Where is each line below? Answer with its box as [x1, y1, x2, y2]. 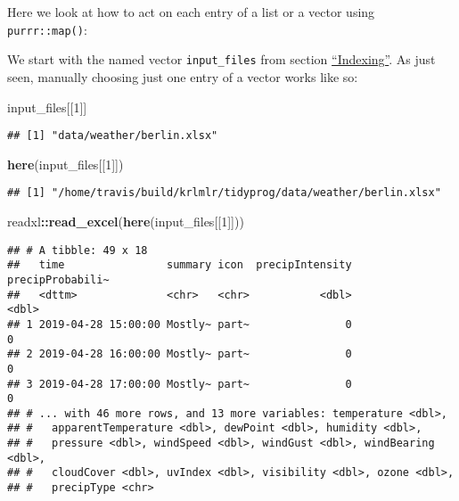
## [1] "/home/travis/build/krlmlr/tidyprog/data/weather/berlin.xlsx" [7, 186, 441, 200]
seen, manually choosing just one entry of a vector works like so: [7, 67, 358, 86]
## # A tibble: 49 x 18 [7, 243, 148, 257]
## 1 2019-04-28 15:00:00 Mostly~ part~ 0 [7, 317, 352, 331]
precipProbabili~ [7, 273, 110, 286]
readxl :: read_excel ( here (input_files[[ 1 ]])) [7, 212, 244, 230]
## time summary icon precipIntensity [7, 259, 352, 272]
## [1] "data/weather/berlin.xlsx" [7, 129, 218, 143]
